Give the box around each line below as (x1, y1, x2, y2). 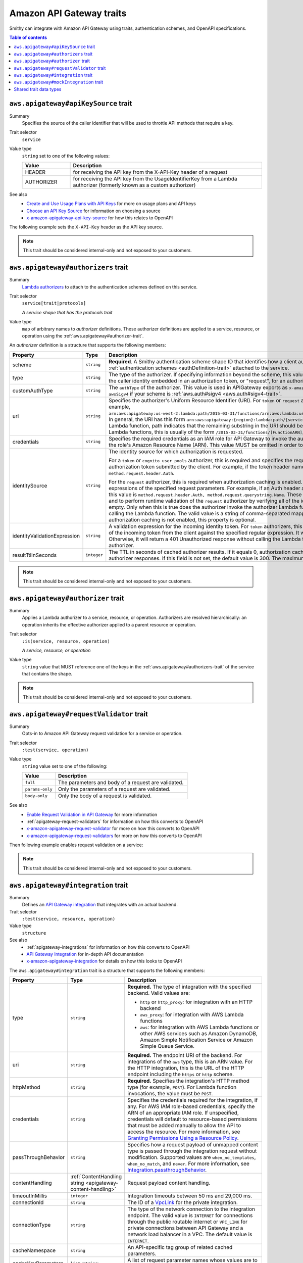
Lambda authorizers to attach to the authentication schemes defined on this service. (22, 283, 198, 290)
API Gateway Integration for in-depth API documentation (26, 951, 144, 957)
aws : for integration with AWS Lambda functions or (140, 1024, 260, 1031)
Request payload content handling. (127, 1180, 211, 1187)
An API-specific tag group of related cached (127, 1244, 233, 1251)
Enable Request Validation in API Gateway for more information (26, 811, 158, 817)
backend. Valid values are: (127, 990, 190, 997)
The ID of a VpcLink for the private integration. (127, 1199, 238, 1206)
